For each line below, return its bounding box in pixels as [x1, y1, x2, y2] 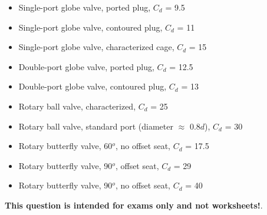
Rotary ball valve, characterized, [18, 100, 136, 112]
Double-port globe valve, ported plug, [18, 60, 154, 72]
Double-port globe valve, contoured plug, [18, 80, 167, 92]
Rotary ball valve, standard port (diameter [18, 120, 173, 132]
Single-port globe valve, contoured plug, [18, 21, 163, 33]
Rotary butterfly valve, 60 [18, 140, 113, 152]
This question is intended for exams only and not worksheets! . [5, 199, 263, 211]
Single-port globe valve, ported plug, [18, 1, 151, 13]
